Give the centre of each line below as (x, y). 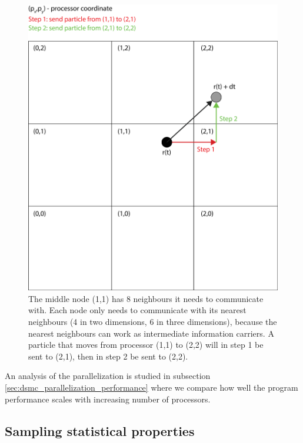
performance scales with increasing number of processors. (108, 399)
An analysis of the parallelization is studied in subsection (108, 376)
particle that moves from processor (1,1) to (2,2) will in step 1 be (146, 345)
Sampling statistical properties (100, 430)
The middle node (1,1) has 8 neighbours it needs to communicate (146, 298)
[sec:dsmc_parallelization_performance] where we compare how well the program (151, 387)
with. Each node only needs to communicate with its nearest (137, 310)
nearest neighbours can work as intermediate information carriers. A (151, 333)
